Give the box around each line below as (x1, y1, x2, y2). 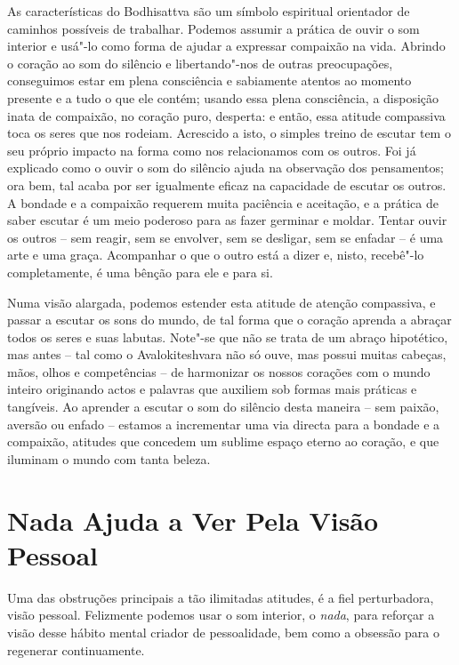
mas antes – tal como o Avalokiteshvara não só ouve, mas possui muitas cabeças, (7, 345, 447, 364)
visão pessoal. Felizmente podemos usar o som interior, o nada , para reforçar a (7, 605, 435, 624)
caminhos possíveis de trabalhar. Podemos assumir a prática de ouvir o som (7, 19, 420, 37)
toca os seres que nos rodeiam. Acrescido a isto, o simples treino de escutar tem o (7, 124, 451, 142)
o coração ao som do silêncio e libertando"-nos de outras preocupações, (7, 53, 393, 72)
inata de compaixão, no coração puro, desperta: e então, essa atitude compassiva (7, 106, 446, 124)
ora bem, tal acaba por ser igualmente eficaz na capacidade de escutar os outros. (7, 175, 447, 194)
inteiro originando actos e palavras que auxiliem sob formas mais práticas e (7, 380, 417, 398)
